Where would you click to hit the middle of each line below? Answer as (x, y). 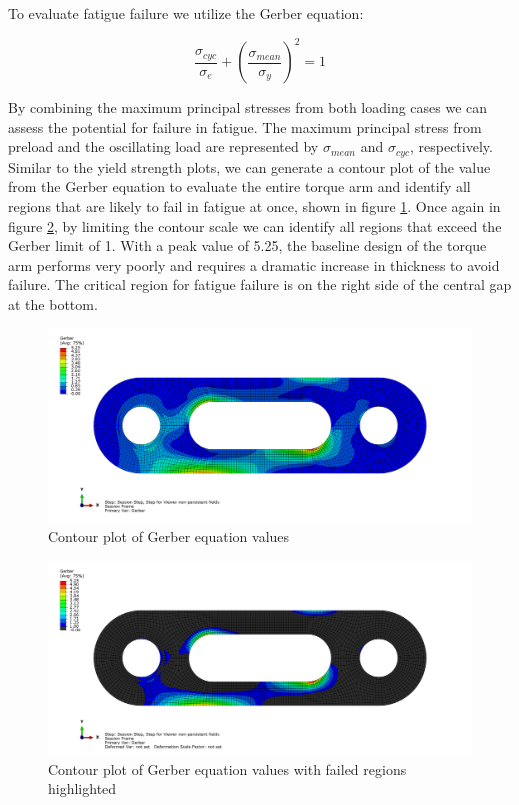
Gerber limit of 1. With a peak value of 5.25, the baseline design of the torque (247, 245)
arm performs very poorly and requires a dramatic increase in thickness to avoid (254, 264)
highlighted (82, 788)
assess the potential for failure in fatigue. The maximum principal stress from (245, 126)
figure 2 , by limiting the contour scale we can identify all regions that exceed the (255, 225)
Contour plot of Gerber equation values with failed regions (227, 768)
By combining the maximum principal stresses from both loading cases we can (248, 107)
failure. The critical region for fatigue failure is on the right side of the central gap (260, 284)
